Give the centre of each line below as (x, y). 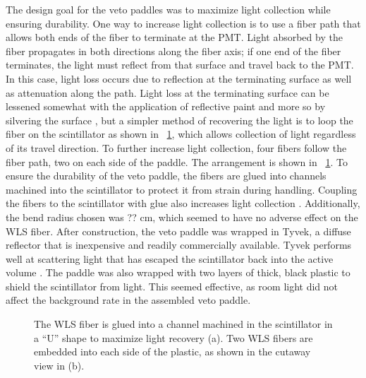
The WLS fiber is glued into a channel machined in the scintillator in (183, 324)
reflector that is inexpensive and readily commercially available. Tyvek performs (179, 245)
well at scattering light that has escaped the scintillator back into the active (170, 258)
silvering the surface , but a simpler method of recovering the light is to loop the (179, 120)
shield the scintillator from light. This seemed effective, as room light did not (172, 286)
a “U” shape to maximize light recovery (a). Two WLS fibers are (173, 337)
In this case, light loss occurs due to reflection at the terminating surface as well (179, 78)
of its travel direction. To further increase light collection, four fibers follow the (176, 147)
